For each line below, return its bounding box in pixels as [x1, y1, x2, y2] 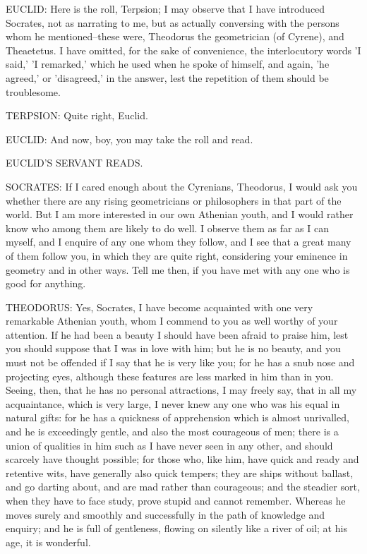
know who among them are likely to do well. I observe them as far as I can [6, 220, 329, 235]
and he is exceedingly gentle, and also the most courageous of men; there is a [6, 424, 339, 439]
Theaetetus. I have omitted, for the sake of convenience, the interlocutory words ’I [6, 42, 361, 57]
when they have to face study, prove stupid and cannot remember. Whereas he [6, 493, 346, 507]
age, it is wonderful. [6, 534, 91, 549]
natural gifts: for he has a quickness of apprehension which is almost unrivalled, [6, 410, 349, 425]
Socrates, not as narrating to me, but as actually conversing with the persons [6, 15, 339, 30]
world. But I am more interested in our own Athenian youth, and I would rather [6, 207, 354, 222]
